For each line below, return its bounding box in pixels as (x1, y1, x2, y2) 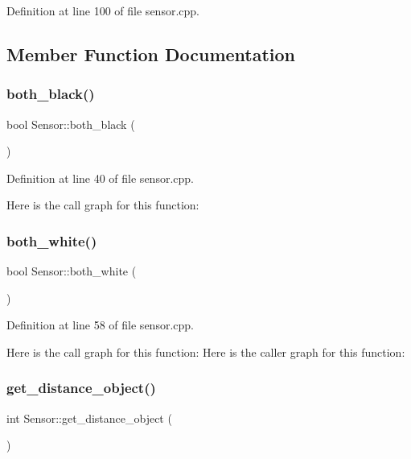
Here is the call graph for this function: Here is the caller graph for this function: (6, 343, 405, 360)
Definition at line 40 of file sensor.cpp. (6, 169, 194, 186)
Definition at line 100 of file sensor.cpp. (6, 2, 199, 19)
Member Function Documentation (6, 41, 296, 66)
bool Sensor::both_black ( (6, 115, 135, 132)
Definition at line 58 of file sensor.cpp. (6, 316, 194, 333)
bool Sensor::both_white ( (6, 263, 137, 279)
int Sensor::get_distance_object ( (6, 409, 172, 426)
